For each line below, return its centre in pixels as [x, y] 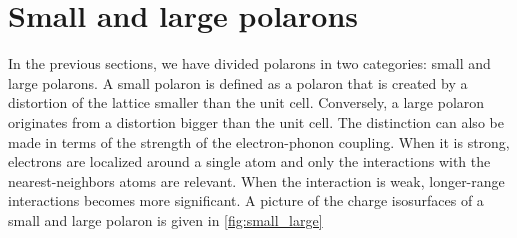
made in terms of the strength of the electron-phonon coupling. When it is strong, [259, 141]
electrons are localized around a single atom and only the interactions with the [249, 161]
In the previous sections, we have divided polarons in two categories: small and [249, 63]
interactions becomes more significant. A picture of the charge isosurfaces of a [246, 200]
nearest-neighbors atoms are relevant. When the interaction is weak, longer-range [256, 180]
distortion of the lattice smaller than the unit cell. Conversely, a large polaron [246, 102]
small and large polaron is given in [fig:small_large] [165, 219]
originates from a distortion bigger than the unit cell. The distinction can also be [256, 121]
